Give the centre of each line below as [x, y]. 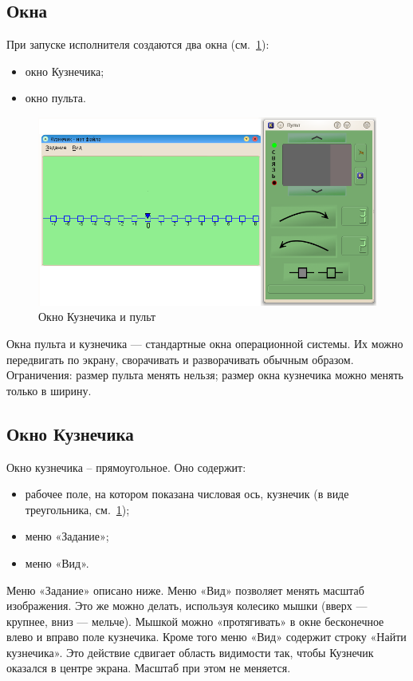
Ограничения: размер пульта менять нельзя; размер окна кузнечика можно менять [205, 375]
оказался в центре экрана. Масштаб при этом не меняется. [149, 668]
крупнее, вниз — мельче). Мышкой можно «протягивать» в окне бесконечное [195, 621]
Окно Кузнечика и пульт [97, 317]
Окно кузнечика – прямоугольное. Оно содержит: [126, 467]
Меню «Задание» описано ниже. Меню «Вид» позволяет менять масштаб [185, 590]
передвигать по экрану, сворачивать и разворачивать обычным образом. [180, 359]
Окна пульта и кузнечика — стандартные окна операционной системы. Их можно [205, 343]
